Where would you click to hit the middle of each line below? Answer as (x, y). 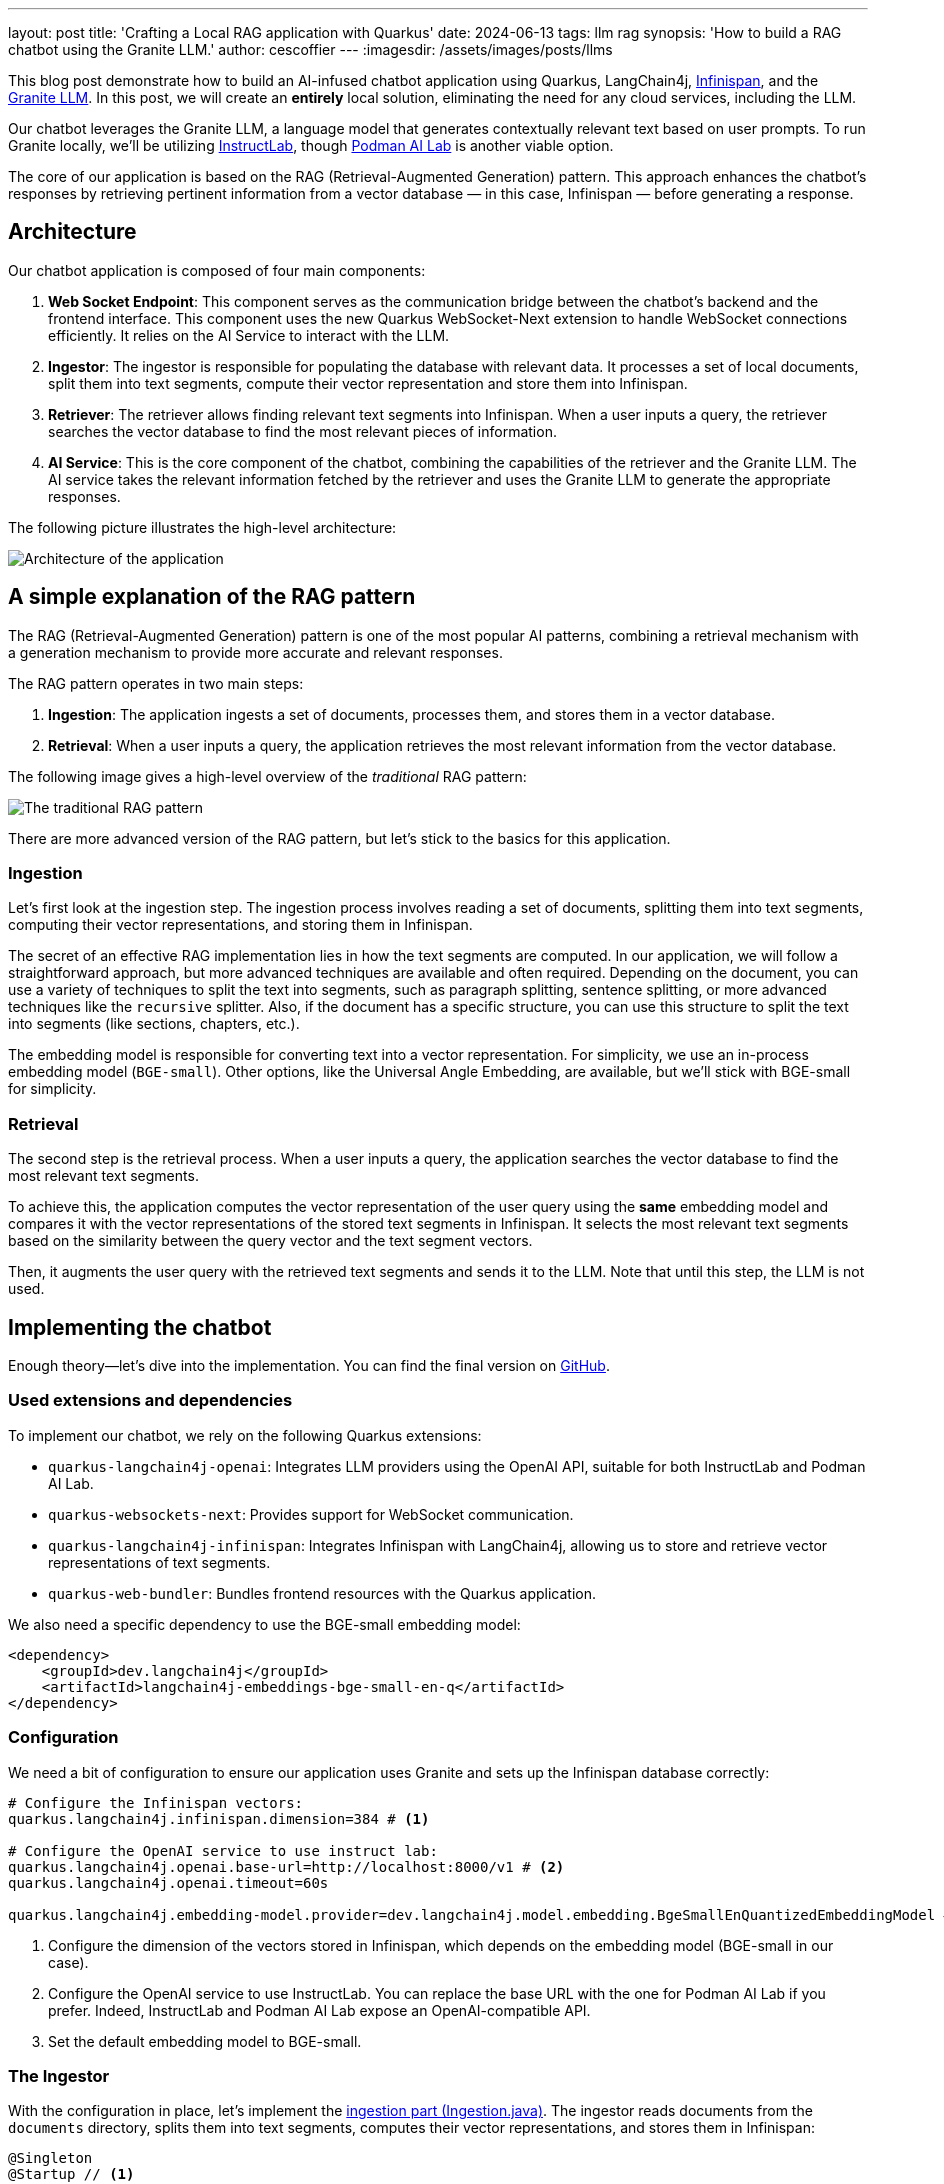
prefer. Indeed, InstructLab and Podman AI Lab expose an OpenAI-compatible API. (319, 2010)
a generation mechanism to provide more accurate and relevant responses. (255, 652)
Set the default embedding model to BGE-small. (205, 2041)
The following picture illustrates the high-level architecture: (202, 527)
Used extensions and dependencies (150, 1400)
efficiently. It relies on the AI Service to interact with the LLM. (249, 335)
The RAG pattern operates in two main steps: (156, 683)
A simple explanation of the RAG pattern (212, 597)
